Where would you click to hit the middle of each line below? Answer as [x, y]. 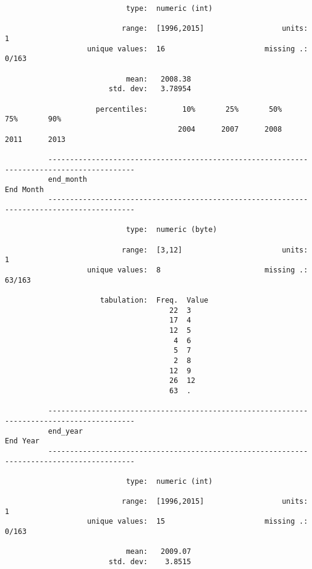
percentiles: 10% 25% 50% [189, 109]
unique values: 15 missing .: [198, 522]
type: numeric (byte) [171, 230]
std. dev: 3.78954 [150, 89]
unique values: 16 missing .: [198, 49]
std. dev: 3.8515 [150, 562]
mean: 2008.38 [158, 79]
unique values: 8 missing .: [198, 270]
